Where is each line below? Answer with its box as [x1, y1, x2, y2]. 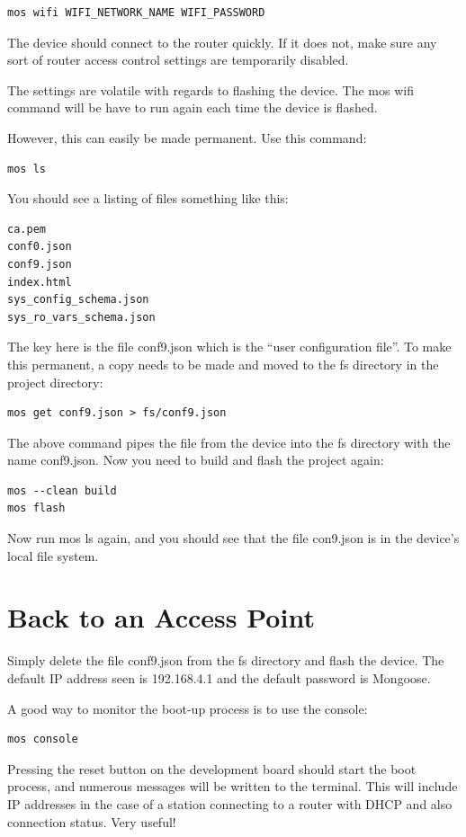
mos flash [7, 502, 66, 515]
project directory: [7, 372, 103, 391]
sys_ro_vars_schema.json [7, 310, 156, 324]
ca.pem [7, 222, 46, 236]
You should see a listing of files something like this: [7, 189, 289, 208]
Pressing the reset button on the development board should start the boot [7, 759, 417, 778]
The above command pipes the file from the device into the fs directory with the [7, 432, 451, 451]
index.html [7, 275, 72, 289]
